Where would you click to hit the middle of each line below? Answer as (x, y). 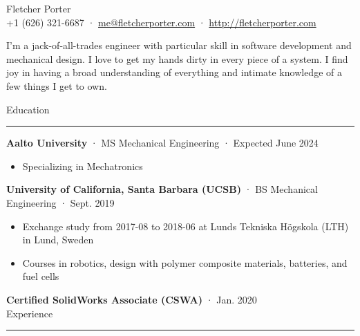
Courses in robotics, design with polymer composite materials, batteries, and (185, 262)
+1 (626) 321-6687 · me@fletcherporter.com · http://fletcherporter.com (161, 22)
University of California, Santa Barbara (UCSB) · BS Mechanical (162, 189)
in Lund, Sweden (58, 240)
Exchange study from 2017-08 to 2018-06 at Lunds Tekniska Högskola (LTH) (186, 226)
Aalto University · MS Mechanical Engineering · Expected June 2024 (162, 143)
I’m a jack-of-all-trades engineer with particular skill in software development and (179, 45)
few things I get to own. (57, 85)
